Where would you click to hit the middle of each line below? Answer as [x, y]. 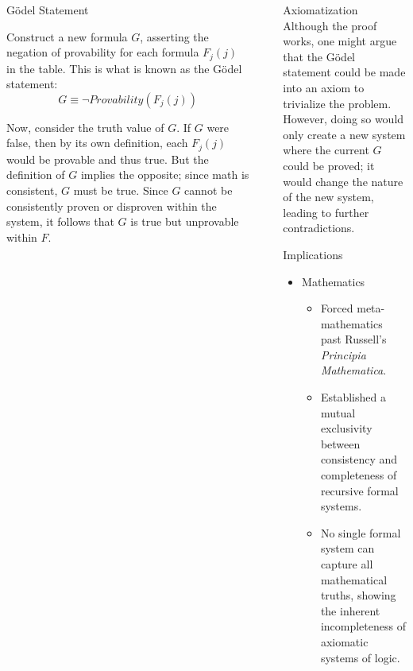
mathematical [354, 579]
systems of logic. [360, 657]
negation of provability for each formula [103, 52]
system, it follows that [60, 221]
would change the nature [343, 181]
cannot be [208, 190]
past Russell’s [353, 339]
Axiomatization [320, 10]
